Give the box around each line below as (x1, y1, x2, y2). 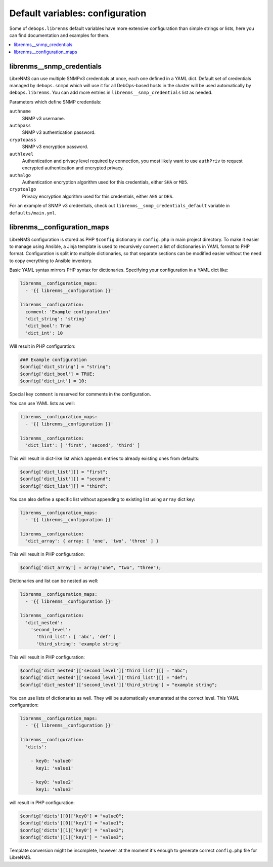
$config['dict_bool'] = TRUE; (20, 371, 95, 377)
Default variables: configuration (9, 8, 147, 19)
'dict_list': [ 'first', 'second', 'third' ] (25, 442, 140, 448)
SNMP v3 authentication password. (22, 129, 96, 135)
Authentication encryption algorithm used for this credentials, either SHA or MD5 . (22, 179, 189, 185)
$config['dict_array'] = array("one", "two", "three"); (20, 565, 162, 570)
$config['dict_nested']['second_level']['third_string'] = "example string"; (20, 682, 217, 688)
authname (9, 109, 31, 114)
